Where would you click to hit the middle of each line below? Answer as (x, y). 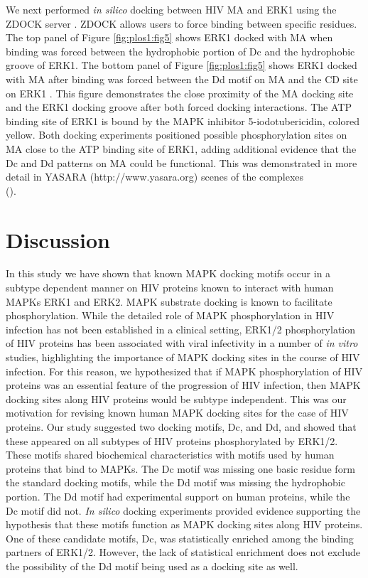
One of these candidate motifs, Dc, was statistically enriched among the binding (180, 538)
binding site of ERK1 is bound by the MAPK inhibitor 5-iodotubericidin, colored (183, 121)
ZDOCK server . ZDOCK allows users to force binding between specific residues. (182, 23)
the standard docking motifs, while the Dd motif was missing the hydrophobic (175, 482)
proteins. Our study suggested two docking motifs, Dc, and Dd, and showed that (181, 426)
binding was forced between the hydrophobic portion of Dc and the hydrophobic (180, 51)
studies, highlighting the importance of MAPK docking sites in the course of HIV (183, 357)
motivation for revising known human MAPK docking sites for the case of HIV (177, 413)
